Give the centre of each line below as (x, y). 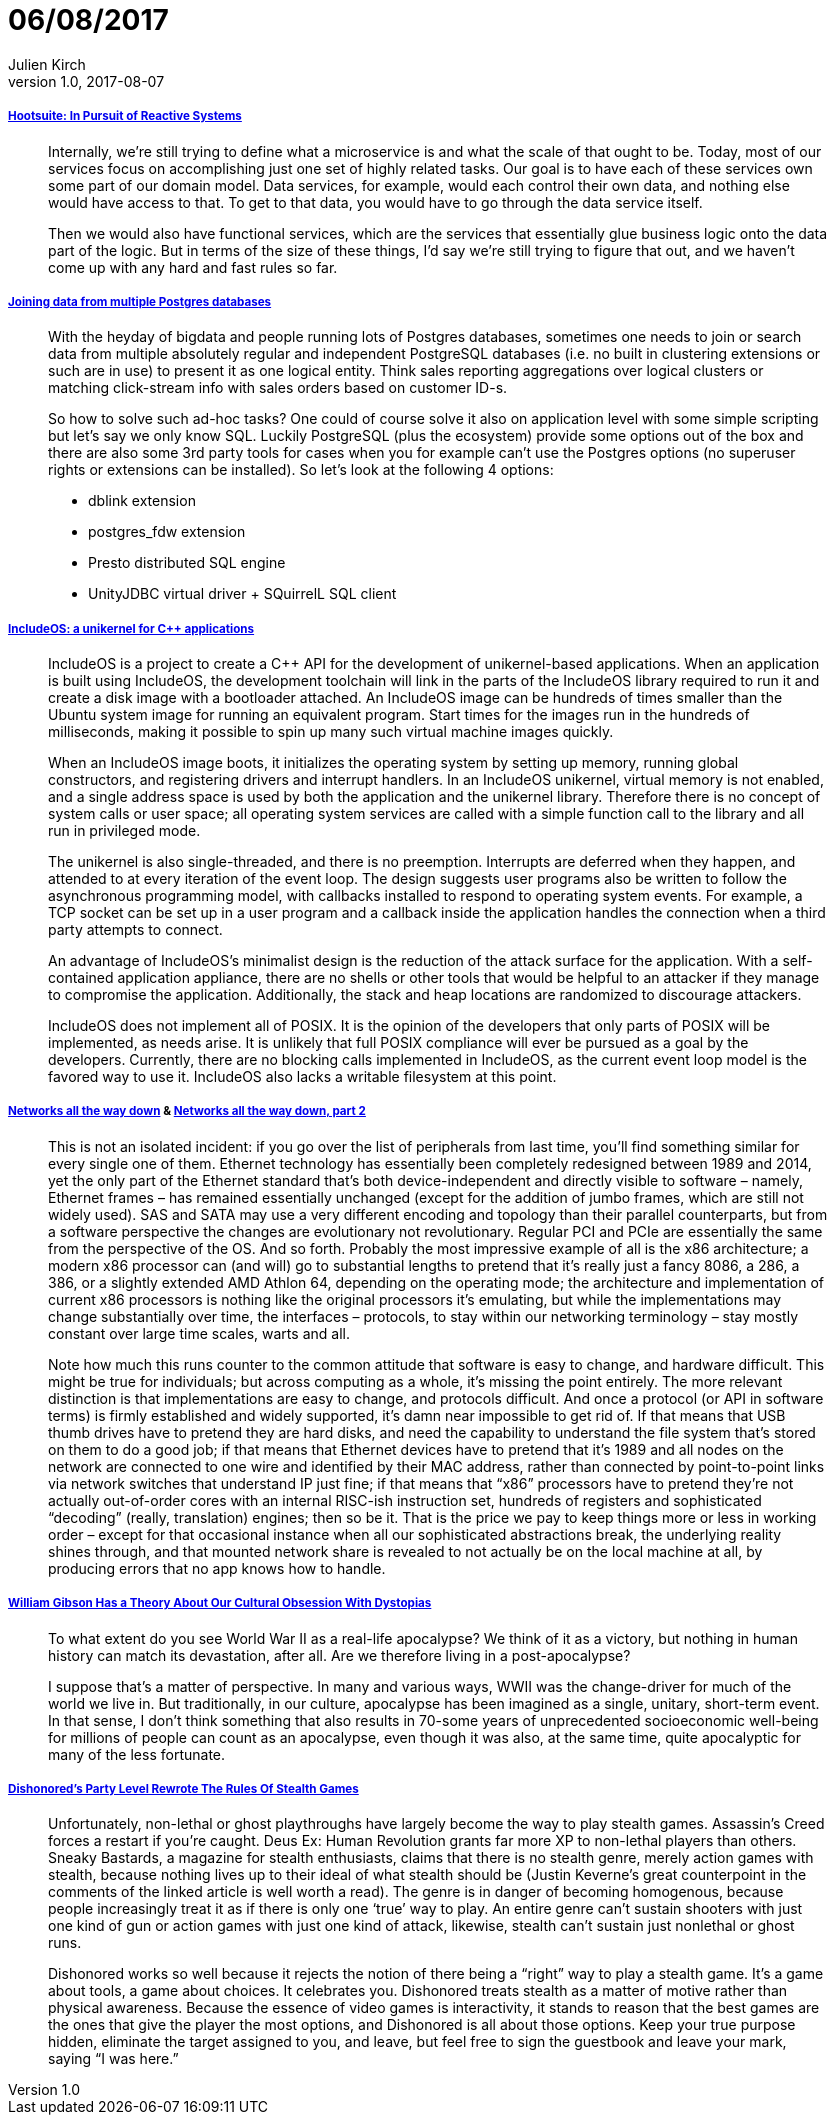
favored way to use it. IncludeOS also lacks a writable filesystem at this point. (302, 1077)
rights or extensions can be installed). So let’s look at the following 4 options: (301, 470)
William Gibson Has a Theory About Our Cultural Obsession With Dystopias (220, 1603)
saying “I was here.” (113, 2059)
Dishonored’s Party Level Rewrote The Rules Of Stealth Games (183, 1789)
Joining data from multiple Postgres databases (140, 301)
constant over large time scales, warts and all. (199, 1333)
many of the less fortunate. (137, 1754)
